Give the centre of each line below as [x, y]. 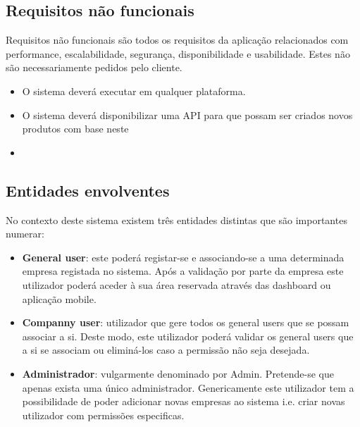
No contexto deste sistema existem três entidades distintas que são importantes [176, 219]
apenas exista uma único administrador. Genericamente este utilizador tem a [188, 387]
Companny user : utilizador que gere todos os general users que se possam [186, 322]
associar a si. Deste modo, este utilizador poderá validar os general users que [188, 336]
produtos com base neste [75, 129]
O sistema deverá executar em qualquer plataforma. [134, 91]
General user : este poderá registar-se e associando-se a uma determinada [183, 257]
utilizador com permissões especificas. [103, 415]
